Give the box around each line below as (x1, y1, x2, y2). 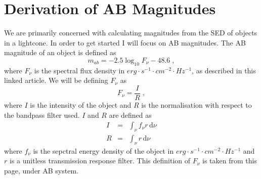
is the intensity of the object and (30, 99, 132, 110)
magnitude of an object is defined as (4, 47, 116, 58)
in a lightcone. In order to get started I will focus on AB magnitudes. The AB (4, 37, 246, 48)
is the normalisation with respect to (141, 99, 252, 110)
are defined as (109, 109, 152, 120)
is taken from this (202, 155, 257, 166)
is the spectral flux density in (34, 65, 125, 75)
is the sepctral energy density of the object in (33, 145, 174, 156)
